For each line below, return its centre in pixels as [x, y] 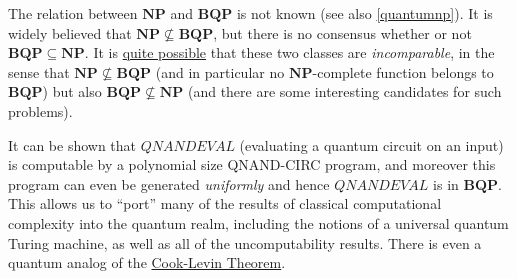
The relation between [73, 13]
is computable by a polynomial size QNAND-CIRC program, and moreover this [252, 164]
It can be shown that [72, 144]
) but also [72, 91]
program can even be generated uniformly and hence [169, 183]
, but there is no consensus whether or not [342, 32]
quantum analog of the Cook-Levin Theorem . [147, 262]
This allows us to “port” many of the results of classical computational [225, 203]
